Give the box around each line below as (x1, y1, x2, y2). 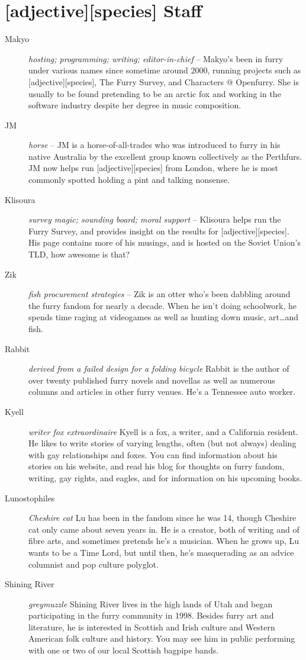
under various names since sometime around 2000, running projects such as (28, 64, 301, 76)
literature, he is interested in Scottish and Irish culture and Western (28, 620, 275, 633)
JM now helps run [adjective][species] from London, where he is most (28, 162, 279, 174)
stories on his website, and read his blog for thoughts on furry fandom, (28, 460, 285, 472)
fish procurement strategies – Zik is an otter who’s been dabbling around (28, 288, 291, 300)
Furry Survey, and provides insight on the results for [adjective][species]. (28, 224, 289, 237)
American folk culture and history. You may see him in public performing (28, 632, 295, 645)
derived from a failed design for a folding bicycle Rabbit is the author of (28, 362, 289, 375)
